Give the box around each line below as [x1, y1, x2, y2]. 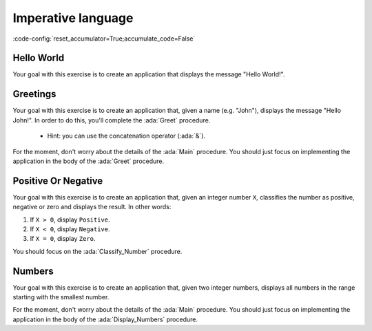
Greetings [12, 88, 56, 100]
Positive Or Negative [12, 175, 103, 186]
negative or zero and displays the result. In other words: [12, 203, 172, 211]
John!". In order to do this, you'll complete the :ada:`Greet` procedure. [12, 116, 211, 124]
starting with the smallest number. [12, 293, 110, 301]
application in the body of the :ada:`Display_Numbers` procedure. [12, 315, 198, 323]
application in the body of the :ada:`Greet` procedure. [12, 157, 165, 165]
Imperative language [12, 10, 134, 25]
